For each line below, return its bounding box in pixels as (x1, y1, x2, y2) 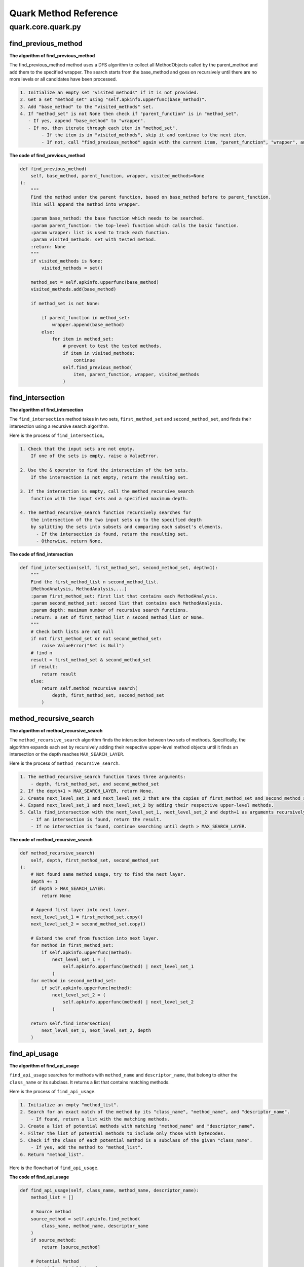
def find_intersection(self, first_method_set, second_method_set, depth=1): (20, 565, 218, 570)
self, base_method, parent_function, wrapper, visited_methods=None (30, 173, 205, 178)
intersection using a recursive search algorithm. (9, 423, 109, 429)
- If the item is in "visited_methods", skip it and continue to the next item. (41, 132, 248, 138)
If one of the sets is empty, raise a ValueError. (30, 453, 159, 459)
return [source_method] (41, 1244, 101, 1250)
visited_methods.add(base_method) (30, 286, 117, 292)
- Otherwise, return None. (36, 538, 103, 544)
